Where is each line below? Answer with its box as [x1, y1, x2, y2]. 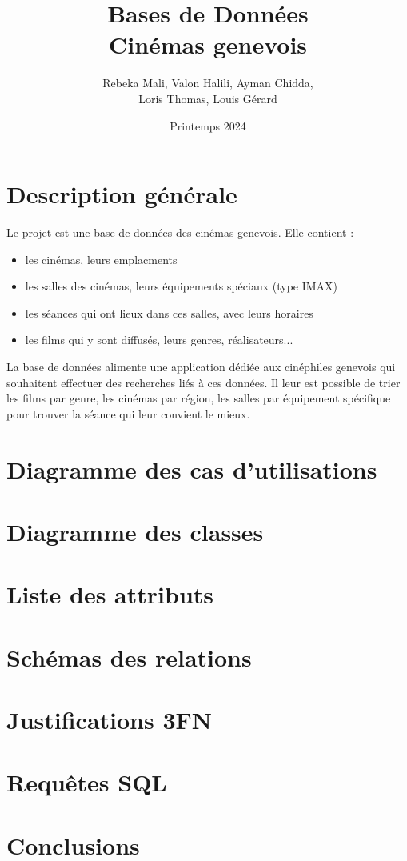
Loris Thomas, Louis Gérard [138, 90, 277, 106]
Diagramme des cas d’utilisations [6, 452, 377, 485]
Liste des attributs [6, 578, 214, 611]
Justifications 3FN [6, 703, 212, 736]
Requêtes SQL [6, 766, 167, 799]
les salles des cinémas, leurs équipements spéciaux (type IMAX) [25, 278, 338, 294]
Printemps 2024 [170, 117, 246, 134]
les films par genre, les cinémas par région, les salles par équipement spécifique [6, 390, 391, 406]
